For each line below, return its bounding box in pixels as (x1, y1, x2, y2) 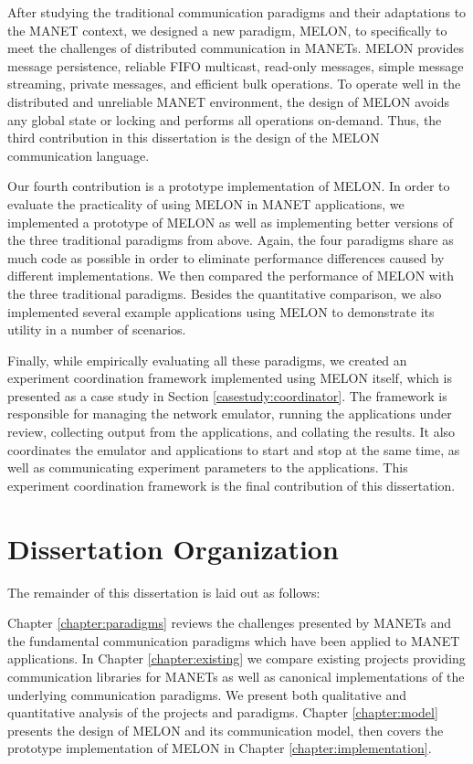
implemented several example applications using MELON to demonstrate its (7, 302, 435, 321)
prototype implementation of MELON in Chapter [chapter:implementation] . (7, 738, 432, 758)
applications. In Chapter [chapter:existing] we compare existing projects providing (7, 649, 466, 668)
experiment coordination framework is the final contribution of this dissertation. (7, 475, 456, 494)
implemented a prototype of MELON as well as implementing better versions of (7, 212, 454, 231)
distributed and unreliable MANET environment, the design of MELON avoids (7, 91, 449, 111)
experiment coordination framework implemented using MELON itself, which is (7, 368, 452, 387)
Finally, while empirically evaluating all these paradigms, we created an (7, 350, 407, 369)
